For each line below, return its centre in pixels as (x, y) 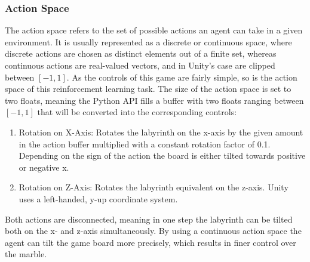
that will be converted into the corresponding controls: (137, 112)
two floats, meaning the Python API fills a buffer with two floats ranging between (154, 100)
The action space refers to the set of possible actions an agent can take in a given (154, 30)
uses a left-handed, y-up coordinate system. (98, 198)
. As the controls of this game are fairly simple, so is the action (182, 77)
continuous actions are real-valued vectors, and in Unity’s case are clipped (140, 65)
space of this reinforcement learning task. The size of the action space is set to (148, 89)
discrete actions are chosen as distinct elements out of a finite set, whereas (141, 53)
